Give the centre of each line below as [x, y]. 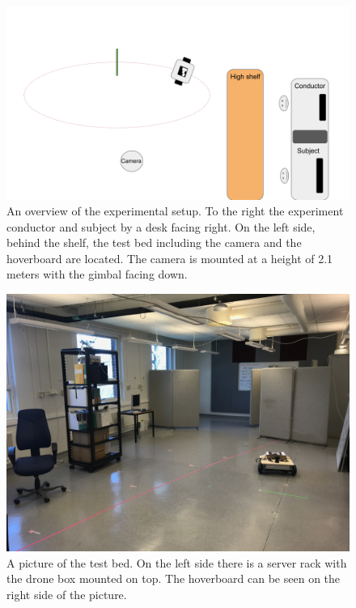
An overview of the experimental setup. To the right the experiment [175, 211]
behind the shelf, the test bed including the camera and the [154, 242]
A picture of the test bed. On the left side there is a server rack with [177, 562]
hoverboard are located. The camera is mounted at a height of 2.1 [170, 258]
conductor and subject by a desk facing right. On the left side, [161, 226]
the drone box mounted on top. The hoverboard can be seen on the [174, 578]
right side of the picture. [67, 594]
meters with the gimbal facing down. [97, 274]
